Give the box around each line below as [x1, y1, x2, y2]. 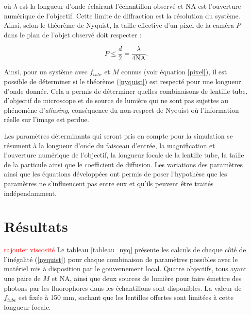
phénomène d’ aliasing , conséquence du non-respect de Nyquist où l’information [4, 105, 239, 115]
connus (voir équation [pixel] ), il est [121, 67, 227, 77]
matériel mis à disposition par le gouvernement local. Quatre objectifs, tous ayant [4, 263, 247, 274]
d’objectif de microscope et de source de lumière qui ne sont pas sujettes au [4, 95, 229, 105]
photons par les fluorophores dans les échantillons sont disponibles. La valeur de [4, 282, 242, 293]
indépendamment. [4, 188, 57, 198]
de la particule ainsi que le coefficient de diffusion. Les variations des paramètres [4, 159, 243, 169]
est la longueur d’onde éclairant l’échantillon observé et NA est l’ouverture [19, 1, 241, 11]
